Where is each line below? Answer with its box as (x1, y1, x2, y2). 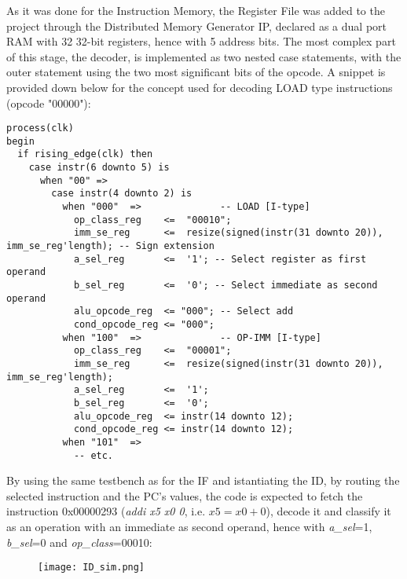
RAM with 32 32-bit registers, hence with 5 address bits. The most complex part (6, 33, 396, 49)
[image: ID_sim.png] (38, 562, 145, 574)
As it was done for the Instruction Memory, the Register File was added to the (6, 2, 385, 18)
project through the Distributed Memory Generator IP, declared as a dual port (6, 17, 387, 34)
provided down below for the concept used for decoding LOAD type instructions (6, 79, 393, 95)
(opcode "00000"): (6, 94, 91, 111)
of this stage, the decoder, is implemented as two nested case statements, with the (6, 48, 401, 64)
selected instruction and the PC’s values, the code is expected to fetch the (6, 487, 363, 504)
